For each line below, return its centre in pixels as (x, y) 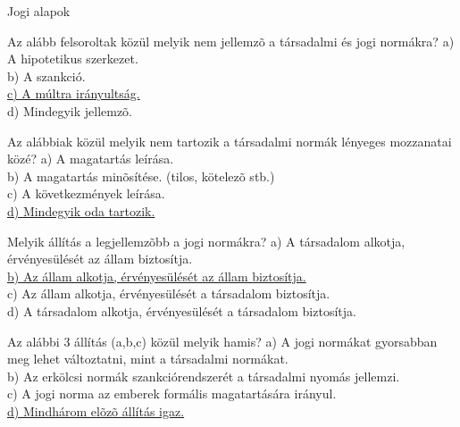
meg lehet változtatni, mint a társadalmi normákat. (148, 359)
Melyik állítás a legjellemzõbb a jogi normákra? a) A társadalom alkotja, (206, 241)
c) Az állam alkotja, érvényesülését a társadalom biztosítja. (169, 293)
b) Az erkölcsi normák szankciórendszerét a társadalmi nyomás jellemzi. (204, 376)
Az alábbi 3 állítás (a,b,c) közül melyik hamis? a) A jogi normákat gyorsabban (222, 341)
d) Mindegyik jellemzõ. (70, 110)
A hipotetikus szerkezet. (73, 59)
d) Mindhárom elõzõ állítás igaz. (96, 410)
